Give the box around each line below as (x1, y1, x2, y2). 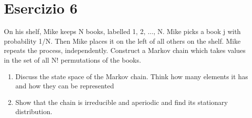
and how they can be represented (15, 81, 114, 91)
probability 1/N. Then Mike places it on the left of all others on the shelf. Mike (4, 35, 241, 46)
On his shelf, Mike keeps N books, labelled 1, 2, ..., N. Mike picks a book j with (4, 26, 241, 36)
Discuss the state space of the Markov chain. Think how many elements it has (15, 71, 248, 81)
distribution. (15, 106, 53, 117)
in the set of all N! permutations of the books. (4, 54, 141, 65)
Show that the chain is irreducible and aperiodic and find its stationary (15, 97, 228, 107)
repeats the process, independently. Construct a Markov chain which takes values (4, 45, 246, 55)
